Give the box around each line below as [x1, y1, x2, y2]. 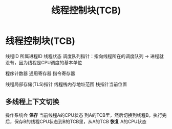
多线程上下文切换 [5, 97, 59, 106]
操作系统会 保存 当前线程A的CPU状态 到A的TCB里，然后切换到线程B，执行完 [5, 112, 167, 118]
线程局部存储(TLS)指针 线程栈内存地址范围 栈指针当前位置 [5, 81, 127, 87]
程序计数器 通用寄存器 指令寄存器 [5, 70, 75, 76]
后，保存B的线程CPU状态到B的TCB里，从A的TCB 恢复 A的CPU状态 [5, 118, 147, 124]
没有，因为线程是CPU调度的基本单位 [5, 59, 82, 65]
